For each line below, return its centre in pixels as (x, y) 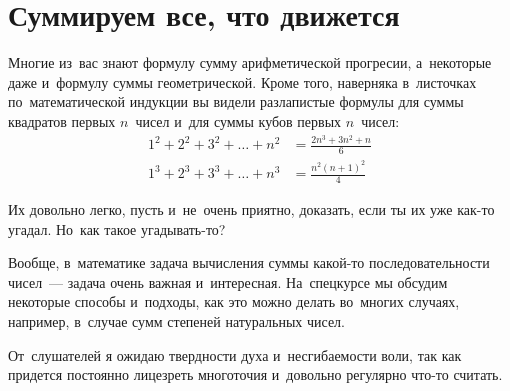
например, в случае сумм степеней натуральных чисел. (176, 320)
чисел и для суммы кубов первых (238, 120)
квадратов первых (62, 120)
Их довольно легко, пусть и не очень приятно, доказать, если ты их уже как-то (251, 208)
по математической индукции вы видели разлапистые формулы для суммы (236, 101)
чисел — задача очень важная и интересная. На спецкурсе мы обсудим (228, 281)
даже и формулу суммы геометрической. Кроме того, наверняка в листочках (242, 81)
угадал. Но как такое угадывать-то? (117, 228)
